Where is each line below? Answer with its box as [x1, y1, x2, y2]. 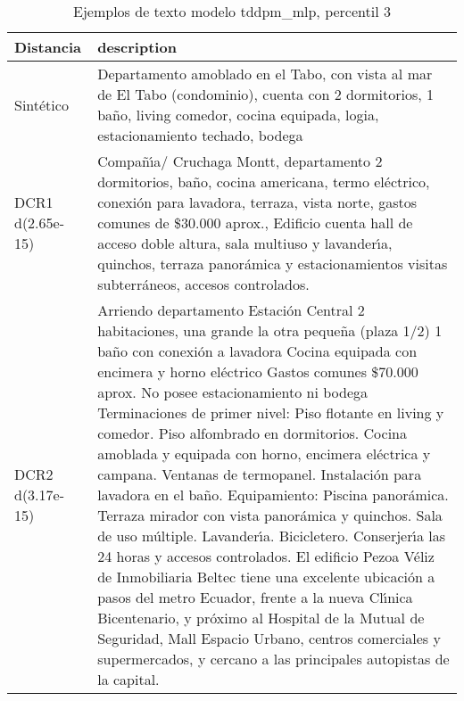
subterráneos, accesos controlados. [97, 274, 310, 294]
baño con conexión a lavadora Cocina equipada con [97, 341, 418, 361]
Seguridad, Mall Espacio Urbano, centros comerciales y [97, 628, 441, 648]
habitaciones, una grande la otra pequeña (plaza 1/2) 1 [97, 320, 443, 341]
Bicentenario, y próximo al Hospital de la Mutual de [97, 607, 425, 628]
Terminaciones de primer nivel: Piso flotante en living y [97, 402, 444, 423]
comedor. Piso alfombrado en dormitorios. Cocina [97, 423, 408, 443]
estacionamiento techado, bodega [97, 125, 303, 145]
